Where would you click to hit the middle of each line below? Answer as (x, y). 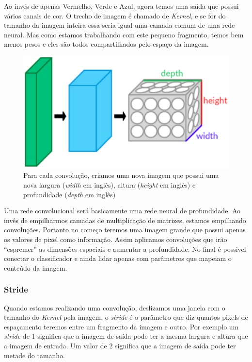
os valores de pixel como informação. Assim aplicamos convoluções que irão (116, 239)
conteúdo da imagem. (36, 267)
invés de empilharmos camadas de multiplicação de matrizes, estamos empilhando (125, 220)
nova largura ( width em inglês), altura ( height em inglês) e (110, 185)
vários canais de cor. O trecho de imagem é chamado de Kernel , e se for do (115, 15)
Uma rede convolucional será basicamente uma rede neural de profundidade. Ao (122, 211)
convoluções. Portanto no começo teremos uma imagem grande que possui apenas (125, 230)
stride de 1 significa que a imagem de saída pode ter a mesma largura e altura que (126, 336)
